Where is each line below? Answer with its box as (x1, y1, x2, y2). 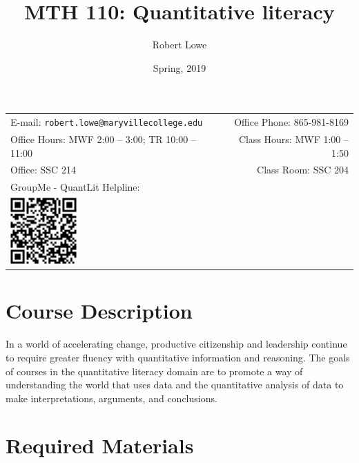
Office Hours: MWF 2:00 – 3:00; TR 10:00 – (10, 131, 196, 146)
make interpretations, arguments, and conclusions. (6, 390, 217, 405)
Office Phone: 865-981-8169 (234, 115, 349, 129)
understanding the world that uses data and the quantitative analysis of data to (6, 377, 344, 392)
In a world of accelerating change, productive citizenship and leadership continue (6, 337, 347, 351)
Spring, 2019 (153, 60, 206, 75)
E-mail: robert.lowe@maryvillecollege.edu (10, 115, 203, 129)
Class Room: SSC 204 (257, 162, 349, 177)
